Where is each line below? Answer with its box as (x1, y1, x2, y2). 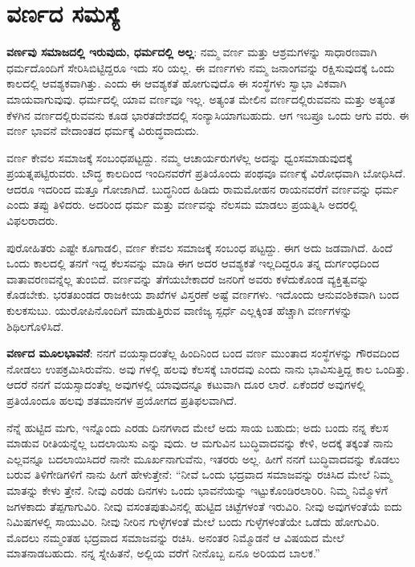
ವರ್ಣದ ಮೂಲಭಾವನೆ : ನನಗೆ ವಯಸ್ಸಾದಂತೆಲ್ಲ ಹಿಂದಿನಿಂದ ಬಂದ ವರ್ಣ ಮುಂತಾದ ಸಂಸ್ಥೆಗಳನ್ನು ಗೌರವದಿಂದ (6, 345, 400, 361)
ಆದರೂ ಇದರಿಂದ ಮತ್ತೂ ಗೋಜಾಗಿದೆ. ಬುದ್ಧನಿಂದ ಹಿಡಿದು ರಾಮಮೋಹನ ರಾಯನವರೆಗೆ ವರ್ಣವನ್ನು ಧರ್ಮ (6, 180, 399, 197)
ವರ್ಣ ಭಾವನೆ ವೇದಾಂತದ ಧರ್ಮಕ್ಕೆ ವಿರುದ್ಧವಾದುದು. (6, 122, 200, 139)
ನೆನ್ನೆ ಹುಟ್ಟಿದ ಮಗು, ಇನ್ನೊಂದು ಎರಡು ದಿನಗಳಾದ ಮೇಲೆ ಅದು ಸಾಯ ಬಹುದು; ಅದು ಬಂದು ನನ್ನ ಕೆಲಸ (6, 418, 389, 435)
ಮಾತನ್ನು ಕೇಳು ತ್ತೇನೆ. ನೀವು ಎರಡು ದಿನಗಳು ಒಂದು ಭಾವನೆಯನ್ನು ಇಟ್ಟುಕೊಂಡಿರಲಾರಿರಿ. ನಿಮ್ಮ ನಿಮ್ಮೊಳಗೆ (6, 481, 388, 498)
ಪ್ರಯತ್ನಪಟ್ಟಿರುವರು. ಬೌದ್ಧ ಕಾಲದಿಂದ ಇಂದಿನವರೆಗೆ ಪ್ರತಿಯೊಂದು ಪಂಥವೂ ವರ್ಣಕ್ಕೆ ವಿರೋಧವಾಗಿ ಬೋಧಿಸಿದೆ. (6, 165, 406, 182)
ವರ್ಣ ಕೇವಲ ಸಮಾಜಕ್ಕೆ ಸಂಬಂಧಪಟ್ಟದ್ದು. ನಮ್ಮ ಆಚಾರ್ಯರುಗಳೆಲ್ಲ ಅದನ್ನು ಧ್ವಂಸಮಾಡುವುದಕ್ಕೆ (6, 149, 352, 165)
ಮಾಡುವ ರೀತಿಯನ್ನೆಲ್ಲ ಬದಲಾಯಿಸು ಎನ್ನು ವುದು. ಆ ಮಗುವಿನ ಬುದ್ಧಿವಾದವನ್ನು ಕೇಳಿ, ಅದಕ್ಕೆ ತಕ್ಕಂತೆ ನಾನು (6, 434, 393, 451)
